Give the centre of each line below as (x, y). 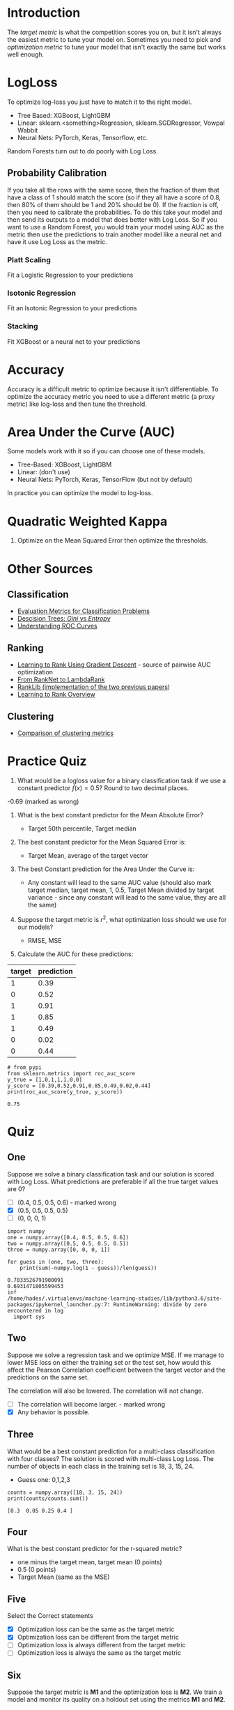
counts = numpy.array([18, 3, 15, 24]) (65, 1492)
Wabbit (28, 130)
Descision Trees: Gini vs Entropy (64, 619)
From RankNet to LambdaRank (61, 680)
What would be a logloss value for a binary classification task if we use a (122, 780)
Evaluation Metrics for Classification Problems (83, 611)
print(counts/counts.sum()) (48, 1498)
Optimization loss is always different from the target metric (101, 1645)
